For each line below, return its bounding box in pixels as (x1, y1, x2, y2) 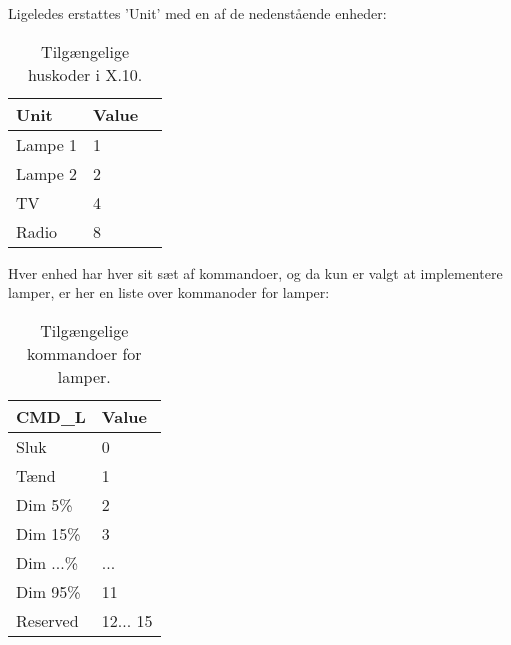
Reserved (16, 608, 79, 632)
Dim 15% (16, 521, 81, 545)
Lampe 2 (16, 161, 78, 185)
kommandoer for (26, 341, 142, 365)
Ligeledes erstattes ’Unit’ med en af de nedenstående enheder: (8, 3, 387, 23)
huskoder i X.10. (27, 62, 143, 86)
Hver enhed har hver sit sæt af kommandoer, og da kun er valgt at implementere (8, 262, 503, 283)
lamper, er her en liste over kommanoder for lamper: (8, 282, 330, 303)
